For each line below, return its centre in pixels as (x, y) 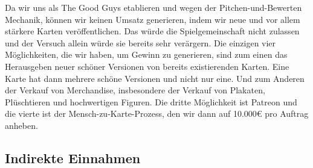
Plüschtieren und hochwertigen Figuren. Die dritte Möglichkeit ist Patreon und (151, 101)
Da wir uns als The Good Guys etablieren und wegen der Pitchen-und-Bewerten (153, 7)
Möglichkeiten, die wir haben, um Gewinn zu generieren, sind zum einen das (146, 54)
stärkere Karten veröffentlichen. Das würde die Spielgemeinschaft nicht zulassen (152, 31)
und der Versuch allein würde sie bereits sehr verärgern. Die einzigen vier (140, 42)
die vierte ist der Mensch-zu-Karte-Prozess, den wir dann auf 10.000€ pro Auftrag (157, 114)
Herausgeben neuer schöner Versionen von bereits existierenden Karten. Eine (147, 66)
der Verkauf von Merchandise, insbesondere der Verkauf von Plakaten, (135, 90)
